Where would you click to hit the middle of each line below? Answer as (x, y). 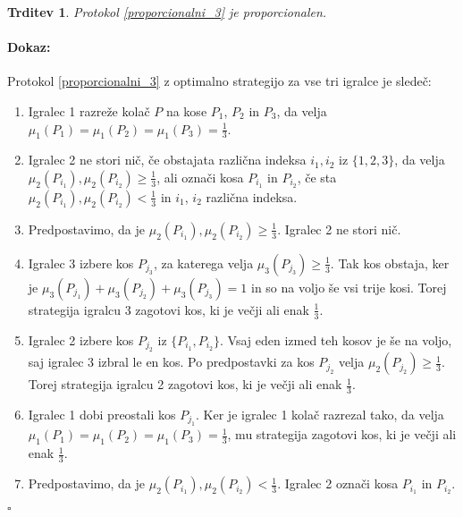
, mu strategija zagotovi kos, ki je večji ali (342, 434)
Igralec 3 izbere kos (81, 263)
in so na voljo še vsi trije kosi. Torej (349, 287)
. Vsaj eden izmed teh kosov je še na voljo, (336, 339)
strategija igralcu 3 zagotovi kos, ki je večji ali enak (168, 309)
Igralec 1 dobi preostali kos (102, 415)
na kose (186, 110)
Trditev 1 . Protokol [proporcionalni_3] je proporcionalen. (167, 12)
